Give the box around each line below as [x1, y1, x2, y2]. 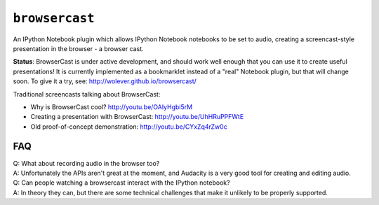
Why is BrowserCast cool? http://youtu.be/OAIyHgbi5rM [30, 102, 193, 111]
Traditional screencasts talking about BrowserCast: [13, 90, 161, 98]
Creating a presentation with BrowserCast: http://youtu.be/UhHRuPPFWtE [30, 113, 244, 121]
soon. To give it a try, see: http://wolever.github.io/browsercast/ [13, 77, 197, 85]
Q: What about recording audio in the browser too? [13, 159, 160, 167]
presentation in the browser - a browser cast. [13, 44, 144, 52]
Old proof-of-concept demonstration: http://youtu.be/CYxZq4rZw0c [30, 122, 227, 131]
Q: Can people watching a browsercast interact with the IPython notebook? [13, 178, 231, 187]
